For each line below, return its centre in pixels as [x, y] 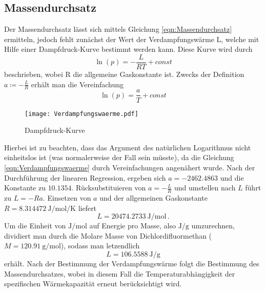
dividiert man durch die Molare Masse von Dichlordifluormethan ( [108, 235]
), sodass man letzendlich [100, 246]
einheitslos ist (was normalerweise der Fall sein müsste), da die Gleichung [119, 157]
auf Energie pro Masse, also [132, 226]
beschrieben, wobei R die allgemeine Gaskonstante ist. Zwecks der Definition [124, 74]
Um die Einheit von [35, 226]
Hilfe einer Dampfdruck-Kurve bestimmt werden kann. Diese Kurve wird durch [128, 49]
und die [232, 177]
